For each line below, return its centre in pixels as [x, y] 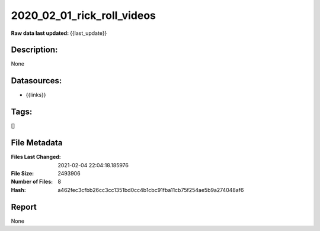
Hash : [18, 190]
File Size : [23, 173]
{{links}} [36, 95]
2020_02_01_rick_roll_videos [84, 15]
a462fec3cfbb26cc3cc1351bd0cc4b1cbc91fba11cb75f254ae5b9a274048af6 [151, 190]
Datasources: [36, 81]
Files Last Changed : [36, 157]
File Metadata [37, 143]
